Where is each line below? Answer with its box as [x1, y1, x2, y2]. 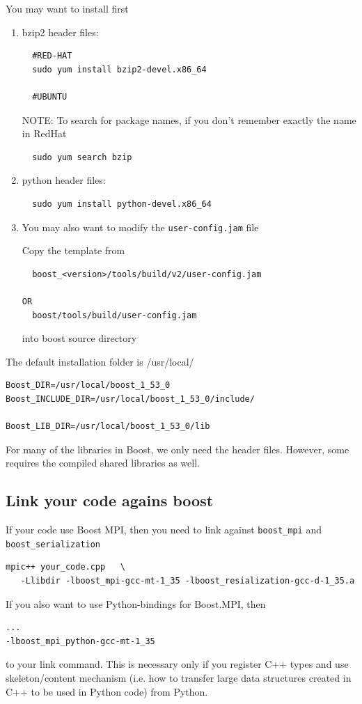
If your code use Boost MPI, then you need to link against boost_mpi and [6, 522, 322, 537]
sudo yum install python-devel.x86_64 [32, 198, 212, 209]
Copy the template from [22, 243, 125, 258]
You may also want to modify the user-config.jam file [22, 219, 259, 234]
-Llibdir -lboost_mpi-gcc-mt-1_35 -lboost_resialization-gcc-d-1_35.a [20, 576, 355, 586]
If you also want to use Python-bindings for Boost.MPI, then [6, 596, 266, 611]
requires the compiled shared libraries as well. [6, 455, 200, 470]
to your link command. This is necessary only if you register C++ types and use [6, 657, 349, 671]
